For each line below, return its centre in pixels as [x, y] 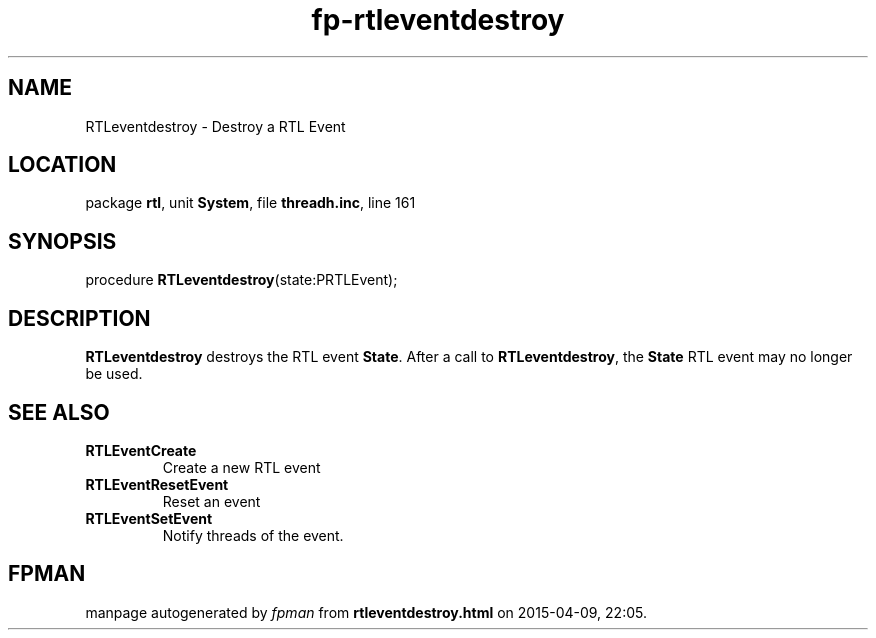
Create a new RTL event [241, 467]
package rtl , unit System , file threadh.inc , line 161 [250, 203]
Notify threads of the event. [253, 535]
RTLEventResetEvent [157, 484]
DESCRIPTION [79, 318]
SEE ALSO [59, 412]
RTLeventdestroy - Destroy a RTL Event [215, 126]
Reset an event [211, 501]
